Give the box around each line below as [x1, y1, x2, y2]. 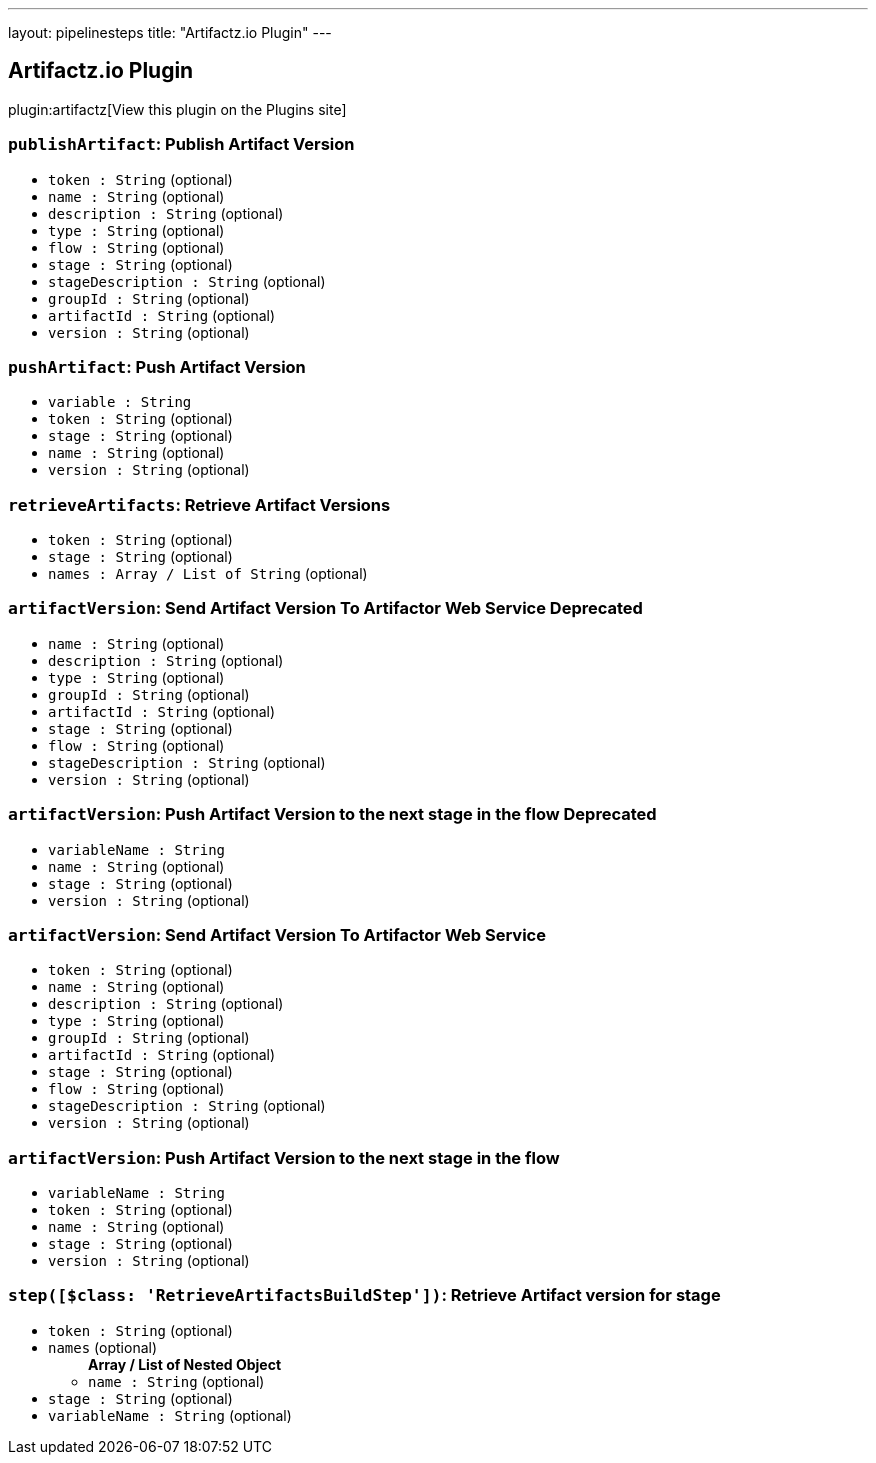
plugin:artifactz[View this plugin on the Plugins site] [8, 100, 347, 118]
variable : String [48, 394, 192, 411]
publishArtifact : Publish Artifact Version [8, 134, 355, 155]
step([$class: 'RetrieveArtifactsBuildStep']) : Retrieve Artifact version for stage [8, 1285, 721, 1306]
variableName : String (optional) [48, 1406, 292, 1424]
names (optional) [48, 1338, 158, 1356]
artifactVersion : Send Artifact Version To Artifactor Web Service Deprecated [8, 598, 643, 619]
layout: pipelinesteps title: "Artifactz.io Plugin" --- [8, 24, 332, 41]
